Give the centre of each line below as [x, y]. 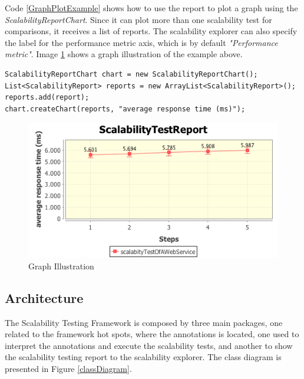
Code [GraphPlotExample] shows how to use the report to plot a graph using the [151, 8]
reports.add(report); [47, 98]
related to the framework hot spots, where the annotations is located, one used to [152, 334]
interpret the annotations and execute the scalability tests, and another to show [149, 345]
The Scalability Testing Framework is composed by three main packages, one [144, 322]
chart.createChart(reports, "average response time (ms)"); [125, 109]
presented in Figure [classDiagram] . [68, 369]
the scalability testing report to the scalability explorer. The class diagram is [143, 357]
